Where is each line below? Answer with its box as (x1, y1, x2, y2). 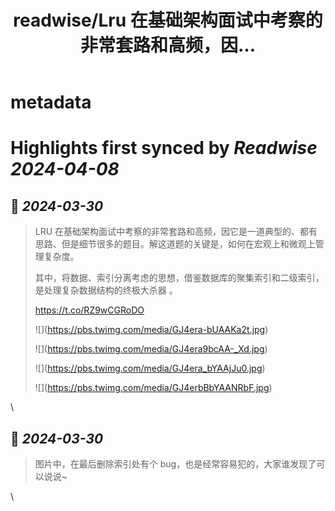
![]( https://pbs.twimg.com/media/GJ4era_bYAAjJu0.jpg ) (34, 362, 266, 375)
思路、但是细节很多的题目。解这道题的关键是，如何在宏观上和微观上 (34, 238, 316, 250)
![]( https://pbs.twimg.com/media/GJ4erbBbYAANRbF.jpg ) (34, 382, 273, 394)
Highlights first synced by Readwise (10, 137, 318, 160)
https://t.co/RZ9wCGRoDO (34, 304, 145, 316)
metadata (10, 91, 92, 114)
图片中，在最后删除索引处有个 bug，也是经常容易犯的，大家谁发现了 (34, 458, 317, 470)
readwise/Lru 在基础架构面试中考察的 (13, 9, 323, 32)
